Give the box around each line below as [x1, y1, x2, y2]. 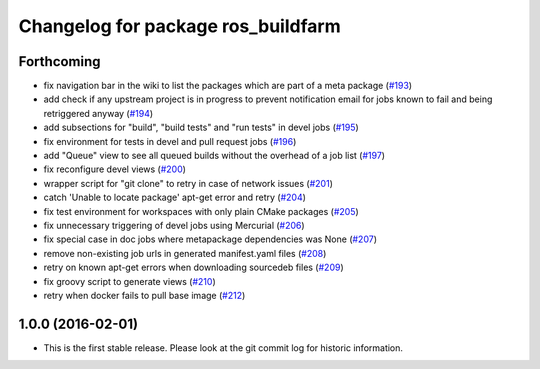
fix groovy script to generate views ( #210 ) [43, 275, 216, 287]
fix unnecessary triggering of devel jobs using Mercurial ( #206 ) [43, 219, 305, 231]
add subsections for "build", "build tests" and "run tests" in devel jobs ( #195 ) [43, 121, 359, 134]
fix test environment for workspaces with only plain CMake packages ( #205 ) [43, 205, 359, 217]
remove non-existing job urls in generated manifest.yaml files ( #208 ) [43, 247, 327, 259]
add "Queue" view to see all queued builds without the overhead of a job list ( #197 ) [43, 150, 385, 162]
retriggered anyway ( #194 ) [43, 107, 154, 119]
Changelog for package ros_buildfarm [18, 15, 341, 37]
